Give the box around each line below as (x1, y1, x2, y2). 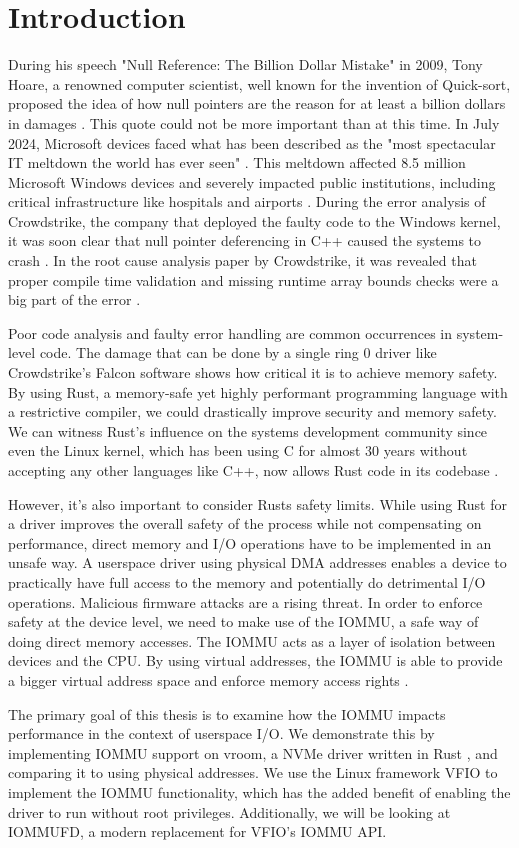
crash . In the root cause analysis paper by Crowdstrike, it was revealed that (8, 250, 477, 271)
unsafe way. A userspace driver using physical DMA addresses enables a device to (8, 552, 507, 573)
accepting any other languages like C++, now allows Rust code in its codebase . (8, 460, 499, 480)
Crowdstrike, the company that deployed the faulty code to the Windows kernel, (8, 210, 501, 231)
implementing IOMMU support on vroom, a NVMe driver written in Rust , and (8, 742, 498, 763)
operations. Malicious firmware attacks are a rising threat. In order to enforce (8, 591, 483, 612)
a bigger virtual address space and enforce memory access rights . (8, 669, 409, 690)
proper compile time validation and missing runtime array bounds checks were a (8, 269, 499, 290)
